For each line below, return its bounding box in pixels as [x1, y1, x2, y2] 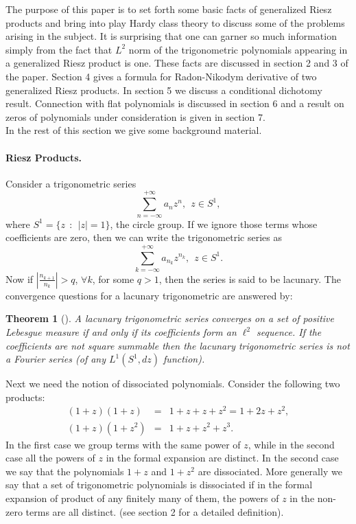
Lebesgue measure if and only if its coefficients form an [5, 325, 237, 339]
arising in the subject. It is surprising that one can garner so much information [5, 29, 337, 43]
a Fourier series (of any [5, 352, 106, 366]
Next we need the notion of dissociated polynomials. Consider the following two [5, 376, 340, 391]
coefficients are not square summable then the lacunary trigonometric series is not [5, 338, 350, 352]
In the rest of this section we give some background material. [5, 123, 262, 137]
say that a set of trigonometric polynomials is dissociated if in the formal [5, 477, 313, 492]
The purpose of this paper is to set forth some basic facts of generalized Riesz [5, 2, 332, 16]
